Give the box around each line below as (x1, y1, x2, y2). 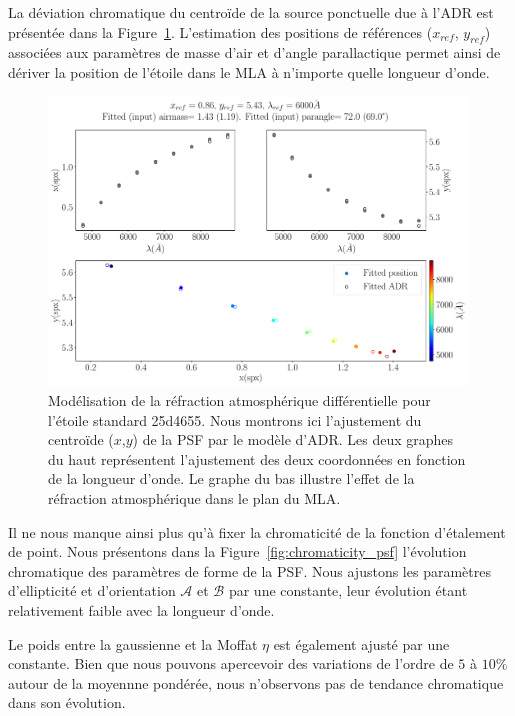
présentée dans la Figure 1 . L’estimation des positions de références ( (8, 21, 433, 42)
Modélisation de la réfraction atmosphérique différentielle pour (48, 389, 431, 410)
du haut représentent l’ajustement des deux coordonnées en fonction (48, 448, 466, 469)
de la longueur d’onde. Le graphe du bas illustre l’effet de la (48, 468, 415, 489)
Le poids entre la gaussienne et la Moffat (8, 633, 258, 654)
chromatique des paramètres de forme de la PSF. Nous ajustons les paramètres (8, 560, 491, 581)
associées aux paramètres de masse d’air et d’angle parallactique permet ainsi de (8, 42, 501, 63)
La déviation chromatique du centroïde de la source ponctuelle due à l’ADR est (8, 2, 494, 22)
